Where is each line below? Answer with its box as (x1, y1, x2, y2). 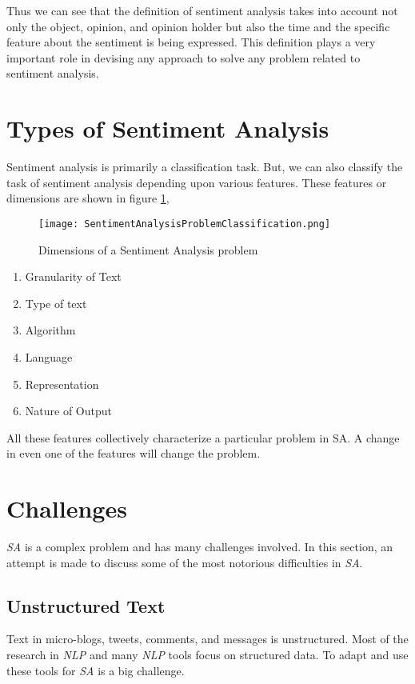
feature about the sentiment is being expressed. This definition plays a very (6, 34, 376, 50)
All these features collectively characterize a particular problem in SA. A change (6, 429, 400, 446)
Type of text (25, 294, 87, 311)
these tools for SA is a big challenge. (6, 662, 185, 678)
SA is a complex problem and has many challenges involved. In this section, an (6, 538, 393, 554)
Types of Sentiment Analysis (6, 112, 329, 145)
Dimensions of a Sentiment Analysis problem (38, 241, 258, 258)
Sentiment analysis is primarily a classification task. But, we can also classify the (6, 158, 403, 175)
